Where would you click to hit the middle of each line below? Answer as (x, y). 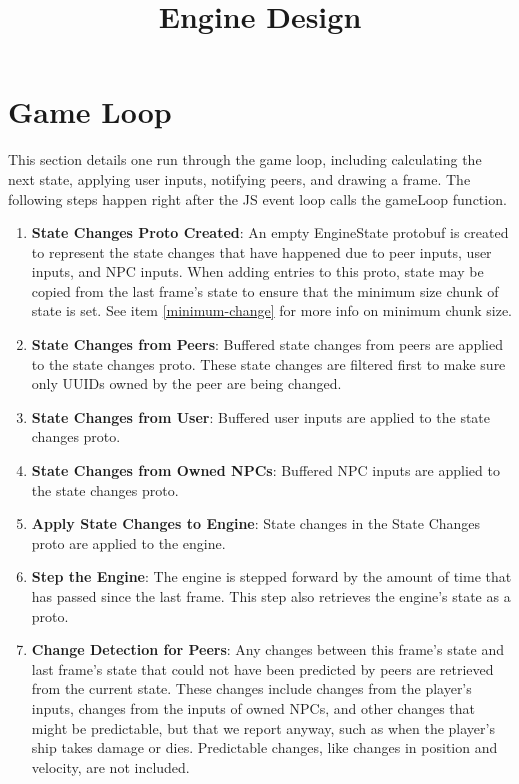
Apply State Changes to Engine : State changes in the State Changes (256, 523)
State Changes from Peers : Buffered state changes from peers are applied (267, 344)
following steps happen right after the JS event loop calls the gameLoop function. (257, 198)
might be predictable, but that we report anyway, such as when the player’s (263, 727)
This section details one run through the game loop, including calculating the (245, 159)
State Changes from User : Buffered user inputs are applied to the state (260, 416)
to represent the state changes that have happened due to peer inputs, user (261, 251)
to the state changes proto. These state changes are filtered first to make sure (268, 363)
